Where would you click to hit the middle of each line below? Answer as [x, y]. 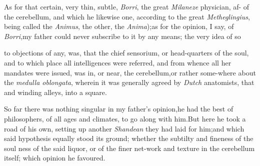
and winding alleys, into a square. [55, 92]
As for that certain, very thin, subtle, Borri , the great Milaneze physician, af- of [127, 6]
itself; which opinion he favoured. [55, 158]
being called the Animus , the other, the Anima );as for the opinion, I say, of [119, 26]
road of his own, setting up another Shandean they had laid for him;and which [124, 128]
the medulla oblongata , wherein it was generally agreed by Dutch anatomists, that [129, 82]
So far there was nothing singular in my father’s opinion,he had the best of [119, 109]
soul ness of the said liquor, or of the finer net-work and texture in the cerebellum [129, 148]
